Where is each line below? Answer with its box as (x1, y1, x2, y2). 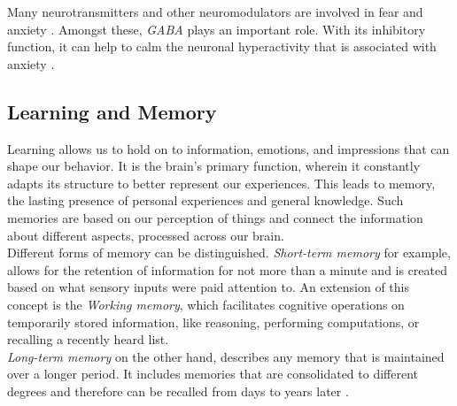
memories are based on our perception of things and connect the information (7, 208, 423, 226)
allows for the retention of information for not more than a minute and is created (7, 260, 448, 279)
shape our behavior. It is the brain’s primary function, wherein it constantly (7, 157, 421, 175)
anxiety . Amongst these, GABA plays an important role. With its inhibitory (7, 19, 426, 38)
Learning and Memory (7, 97, 217, 125)
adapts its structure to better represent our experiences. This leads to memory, (7, 173, 436, 192)
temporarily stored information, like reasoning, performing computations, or (7, 312, 420, 331)
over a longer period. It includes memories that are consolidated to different (7, 364, 419, 383)
